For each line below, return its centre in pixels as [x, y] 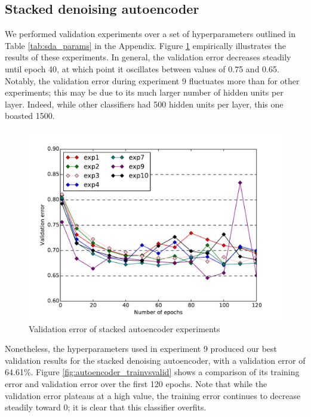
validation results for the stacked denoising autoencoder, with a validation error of [155, 360]
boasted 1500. [30, 116]
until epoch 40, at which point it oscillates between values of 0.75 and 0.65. [142, 68]
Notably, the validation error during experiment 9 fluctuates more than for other [152, 80]
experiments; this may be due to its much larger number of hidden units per [144, 92]
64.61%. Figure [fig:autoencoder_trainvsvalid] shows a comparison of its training [152, 372]
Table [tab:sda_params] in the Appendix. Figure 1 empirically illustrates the [145, 45]
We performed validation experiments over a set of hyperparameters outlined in [150, 34]
